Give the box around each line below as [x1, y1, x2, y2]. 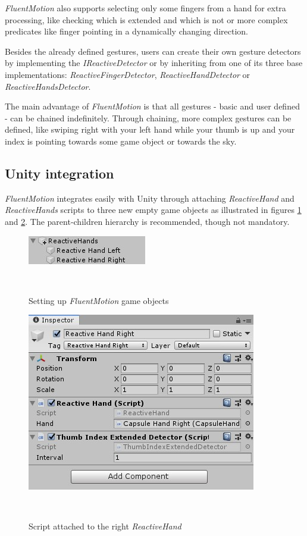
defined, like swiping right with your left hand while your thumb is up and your [5, 123, 295, 136]
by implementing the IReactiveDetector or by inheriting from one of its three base [5, 57, 303, 69]
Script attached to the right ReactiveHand [29, 520, 181, 532]
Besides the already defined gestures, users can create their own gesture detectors [5, 45, 301, 57]
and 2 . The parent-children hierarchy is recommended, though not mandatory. [5, 215, 290, 227]
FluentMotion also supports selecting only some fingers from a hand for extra [5, 2, 286, 14]
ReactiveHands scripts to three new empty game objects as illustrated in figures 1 [5, 203, 302, 216]
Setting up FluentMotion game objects [29, 294, 169, 306]
